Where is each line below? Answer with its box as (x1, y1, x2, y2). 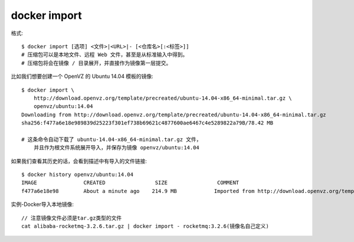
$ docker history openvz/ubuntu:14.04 (21, 171, 134, 178)
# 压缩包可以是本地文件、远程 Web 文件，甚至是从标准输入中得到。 (21, 51, 188, 58)
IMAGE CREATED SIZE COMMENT (21, 179, 240, 186)
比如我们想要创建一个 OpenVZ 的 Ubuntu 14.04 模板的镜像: (11, 73, 153, 80)
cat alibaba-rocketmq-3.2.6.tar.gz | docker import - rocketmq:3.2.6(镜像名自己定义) (21, 223, 270, 230)
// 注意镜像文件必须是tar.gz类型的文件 (21, 214, 122, 221)
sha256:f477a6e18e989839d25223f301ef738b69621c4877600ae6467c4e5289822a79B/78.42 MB (21, 120, 274, 126)
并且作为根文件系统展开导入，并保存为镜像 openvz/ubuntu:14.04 (33, 145, 200, 151)
